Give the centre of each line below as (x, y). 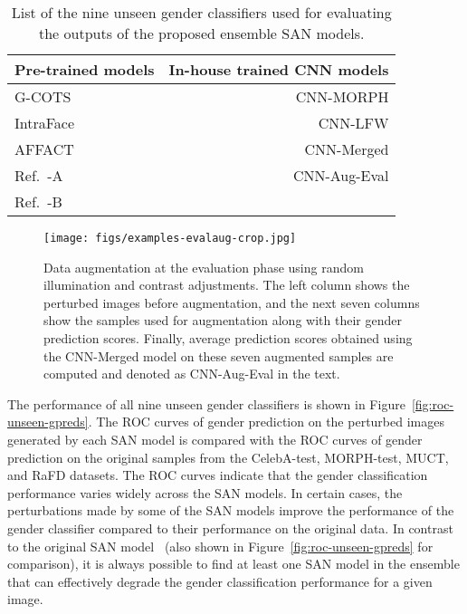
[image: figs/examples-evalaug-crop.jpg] (170, 238)
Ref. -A (39, 175)
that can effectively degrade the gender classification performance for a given (220, 581)
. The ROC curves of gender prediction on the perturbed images (266, 422)
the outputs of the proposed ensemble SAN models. (201, 33)
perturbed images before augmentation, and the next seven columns (232, 302)
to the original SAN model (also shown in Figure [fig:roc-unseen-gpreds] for (220, 546)
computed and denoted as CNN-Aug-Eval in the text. (192, 374)
